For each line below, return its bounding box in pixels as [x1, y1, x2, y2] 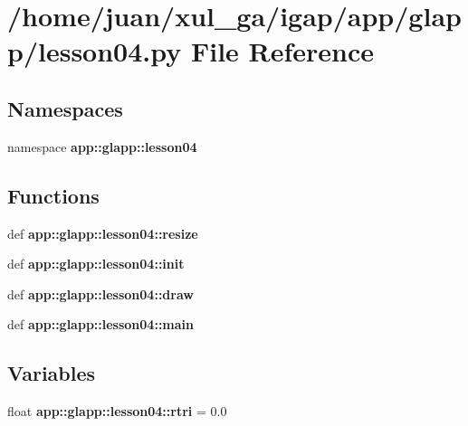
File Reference [190, 33, 375, 70]
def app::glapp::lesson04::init [7, 254, 185, 273]
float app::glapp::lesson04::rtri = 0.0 [7, 402, 227, 421]
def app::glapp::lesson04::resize [7, 223, 198, 242]
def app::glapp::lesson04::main [7, 315, 195, 334]
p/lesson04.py [7, 33, 182, 70]
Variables [7, 359, 96, 387]
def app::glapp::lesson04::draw [7, 284, 194, 303]
